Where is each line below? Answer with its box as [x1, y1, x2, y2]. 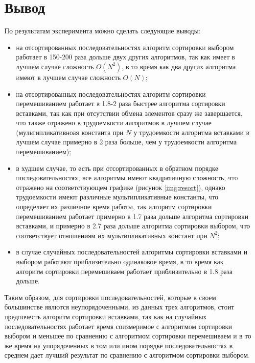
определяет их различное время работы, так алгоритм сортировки [16, 201, 212, 212]
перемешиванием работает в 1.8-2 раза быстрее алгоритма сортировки [16, 98, 225, 109]
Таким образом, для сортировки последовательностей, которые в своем [4, 292, 216, 302]
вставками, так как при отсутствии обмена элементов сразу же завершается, [16, 108, 243, 118]
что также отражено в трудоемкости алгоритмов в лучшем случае [16, 117, 212, 128]
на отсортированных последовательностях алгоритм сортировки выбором [16, 42, 234, 52]
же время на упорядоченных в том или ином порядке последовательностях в [4, 340, 233, 350]
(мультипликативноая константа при [16, 127, 124, 137]
